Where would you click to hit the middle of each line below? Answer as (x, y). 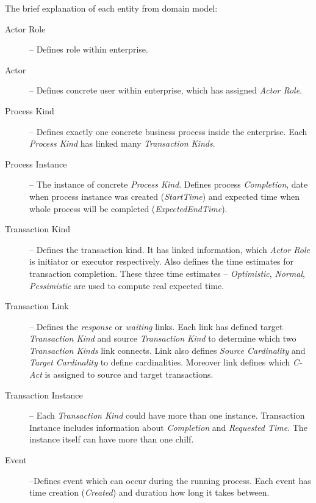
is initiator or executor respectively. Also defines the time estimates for (162, 261)
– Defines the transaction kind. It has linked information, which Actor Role (170, 249)
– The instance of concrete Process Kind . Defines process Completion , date (169, 184)
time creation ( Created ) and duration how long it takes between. (149, 492)
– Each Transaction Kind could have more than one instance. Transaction (167, 415)
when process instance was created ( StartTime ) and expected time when (165, 196)
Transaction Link (37, 306)
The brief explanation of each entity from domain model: (111, 8)
